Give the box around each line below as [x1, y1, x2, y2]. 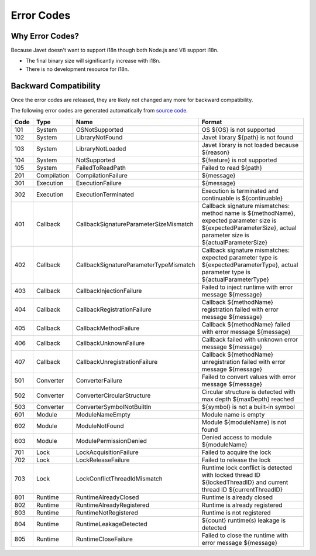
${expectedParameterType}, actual [201, 261, 298, 269]
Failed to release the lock [201, 456, 272, 464]
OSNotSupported [75, 125, 123, 134]
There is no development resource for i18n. [25, 65, 129, 73]
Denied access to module [201, 433, 272, 441]
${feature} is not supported [201, 156, 277, 164]
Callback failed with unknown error [201, 335, 298, 343]
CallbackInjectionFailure [75, 286, 142, 295]
